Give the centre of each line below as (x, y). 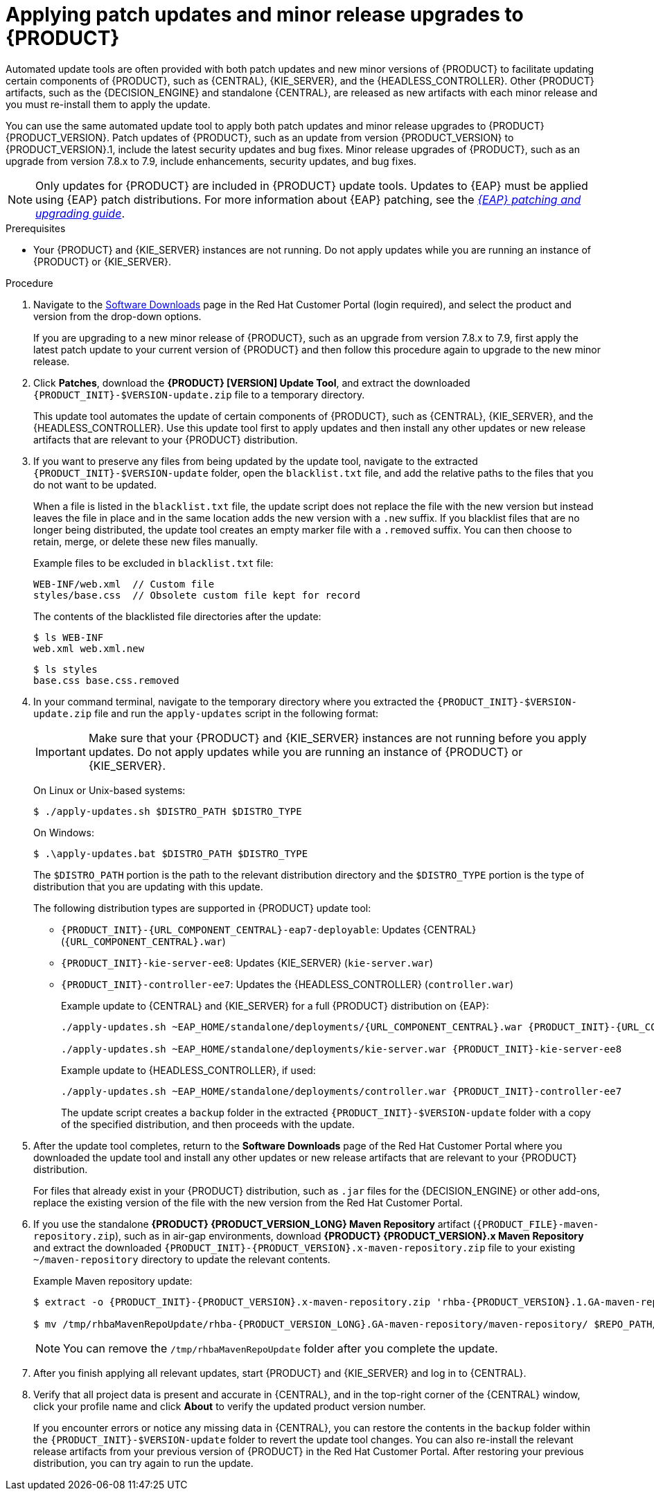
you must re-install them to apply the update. (108, 104)
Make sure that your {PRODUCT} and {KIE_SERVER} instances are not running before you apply (337, 738)
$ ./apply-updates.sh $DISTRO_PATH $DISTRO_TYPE (168, 811)
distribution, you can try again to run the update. (143, 1463)
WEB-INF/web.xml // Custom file (124, 584)
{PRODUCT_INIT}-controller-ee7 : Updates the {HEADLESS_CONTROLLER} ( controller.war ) (288, 984)
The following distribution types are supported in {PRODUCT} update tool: (202, 908)
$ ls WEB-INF (69, 637)
